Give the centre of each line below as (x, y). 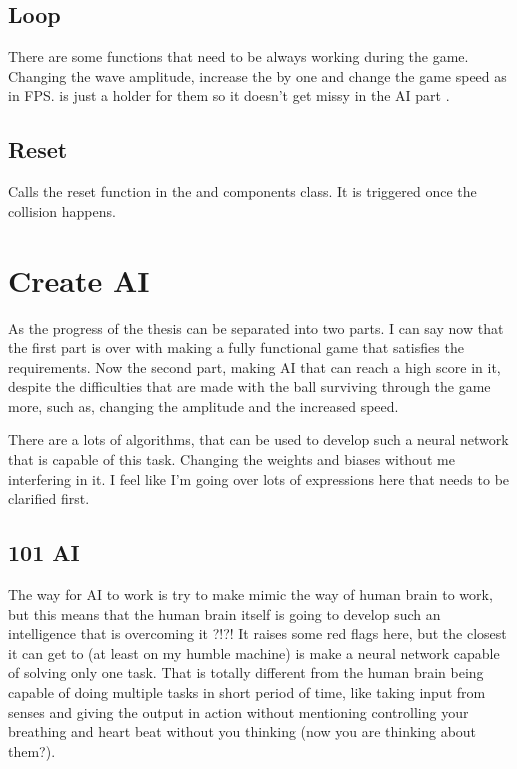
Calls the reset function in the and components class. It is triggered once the (242, 191)
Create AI (79, 279)
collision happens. (62, 210)
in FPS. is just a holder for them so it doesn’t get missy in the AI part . (229, 95)
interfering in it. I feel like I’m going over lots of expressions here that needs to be (259, 478)
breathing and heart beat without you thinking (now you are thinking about (242, 731)
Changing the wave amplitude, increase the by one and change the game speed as (257, 75)
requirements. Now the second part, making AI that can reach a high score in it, (254, 366)
